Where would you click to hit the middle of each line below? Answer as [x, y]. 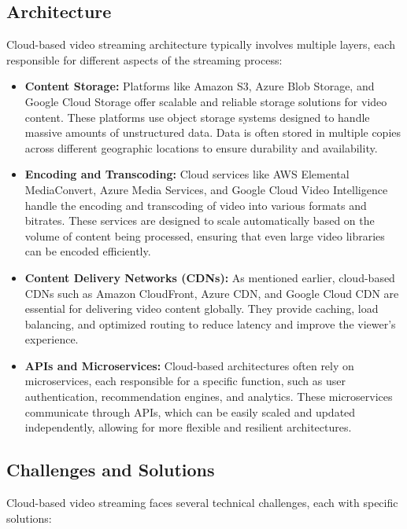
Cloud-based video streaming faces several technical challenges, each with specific [202, 503]
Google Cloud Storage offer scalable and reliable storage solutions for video [206, 101]
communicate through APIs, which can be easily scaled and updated [190, 411]
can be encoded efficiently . [88, 251]
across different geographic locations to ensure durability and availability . [201, 147]
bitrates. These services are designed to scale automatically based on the [200, 220]
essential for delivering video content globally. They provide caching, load [202, 309]
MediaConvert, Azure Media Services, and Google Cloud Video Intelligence [206, 189]
